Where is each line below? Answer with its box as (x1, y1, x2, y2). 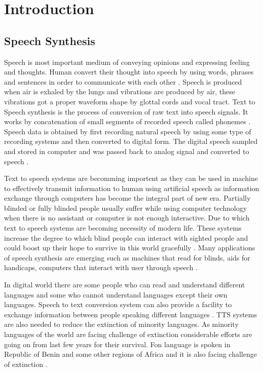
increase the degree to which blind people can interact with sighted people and (4, 232, 248, 243)
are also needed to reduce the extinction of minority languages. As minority (4, 319, 239, 329)
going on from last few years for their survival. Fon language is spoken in (4, 339, 231, 349)
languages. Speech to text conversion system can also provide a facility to (4, 299, 232, 310)
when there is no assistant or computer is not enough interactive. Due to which (4, 212, 250, 223)
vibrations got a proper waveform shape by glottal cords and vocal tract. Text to (4, 96, 255, 106)
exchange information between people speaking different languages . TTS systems (4, 309, 257, 319)
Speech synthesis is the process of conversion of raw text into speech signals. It (4, 106, 248, 117)
